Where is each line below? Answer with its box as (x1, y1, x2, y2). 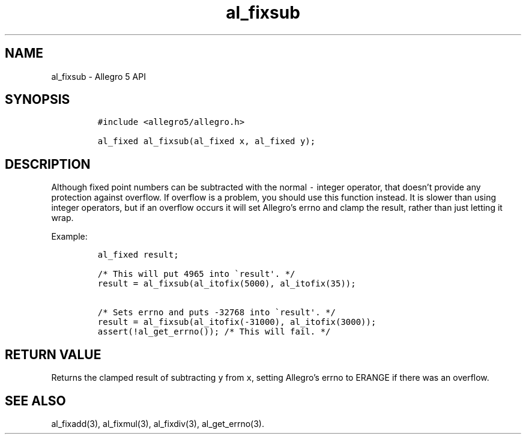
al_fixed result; (97, 250, 179, 260)
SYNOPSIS (5, 92, 70, 107)
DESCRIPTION (5, 156, 91, 172)
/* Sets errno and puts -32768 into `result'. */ (97, 307, 336, 318)
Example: (51, 231, 88, 242)
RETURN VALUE (5, 347, 101, 362)
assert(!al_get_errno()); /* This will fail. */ (97, 327, 331, 337)
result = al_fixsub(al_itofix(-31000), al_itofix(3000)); (97, 317, 376, 327)
